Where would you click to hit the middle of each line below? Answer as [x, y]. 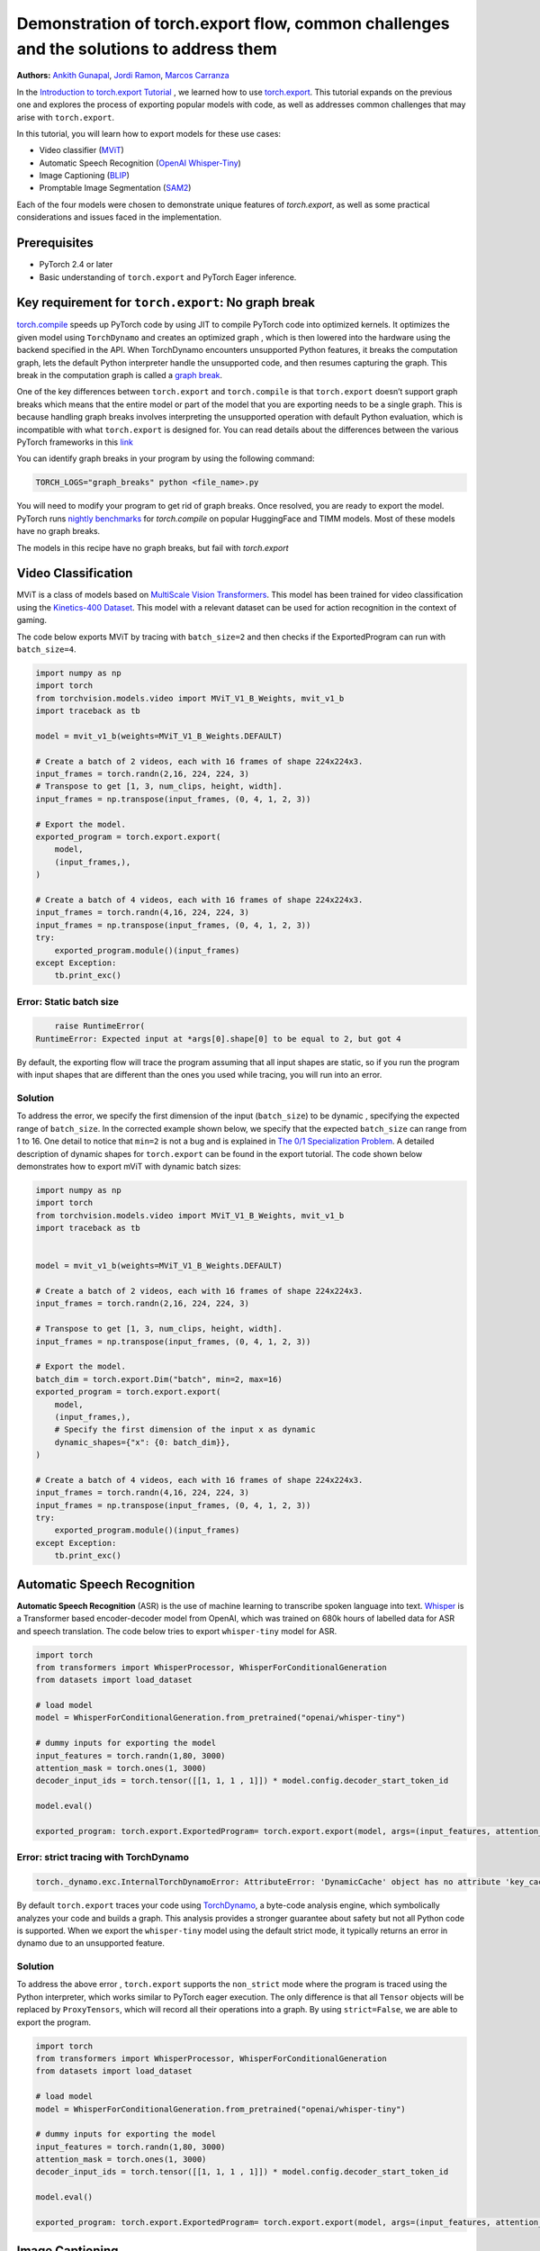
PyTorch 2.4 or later [76, 265]
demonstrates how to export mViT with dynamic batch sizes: [129, 1166]
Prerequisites [55, 243]
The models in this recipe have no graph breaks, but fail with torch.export [153, 547]
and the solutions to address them [147, 49]
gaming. [31, 620]
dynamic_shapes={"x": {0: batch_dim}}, [143, 1442]
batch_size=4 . [46, 649]
